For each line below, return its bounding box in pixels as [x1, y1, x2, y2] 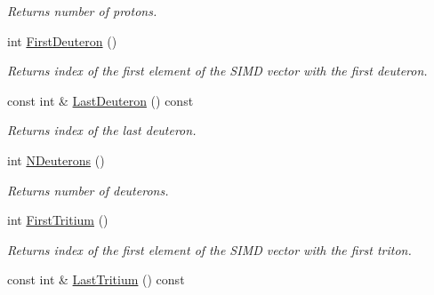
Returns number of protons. [7, 2, 157, 20]
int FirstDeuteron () [7, 31, 117, 50]
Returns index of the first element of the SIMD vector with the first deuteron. [7, 61, 428, 80]
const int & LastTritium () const [7, 270, 185, 289]
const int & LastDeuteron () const [7, 91, 194, 109]
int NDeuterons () [7, 150, 105, 169]
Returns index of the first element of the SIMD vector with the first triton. [7, 240, 412, 259]
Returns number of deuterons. [7, 180, 169, 199]
